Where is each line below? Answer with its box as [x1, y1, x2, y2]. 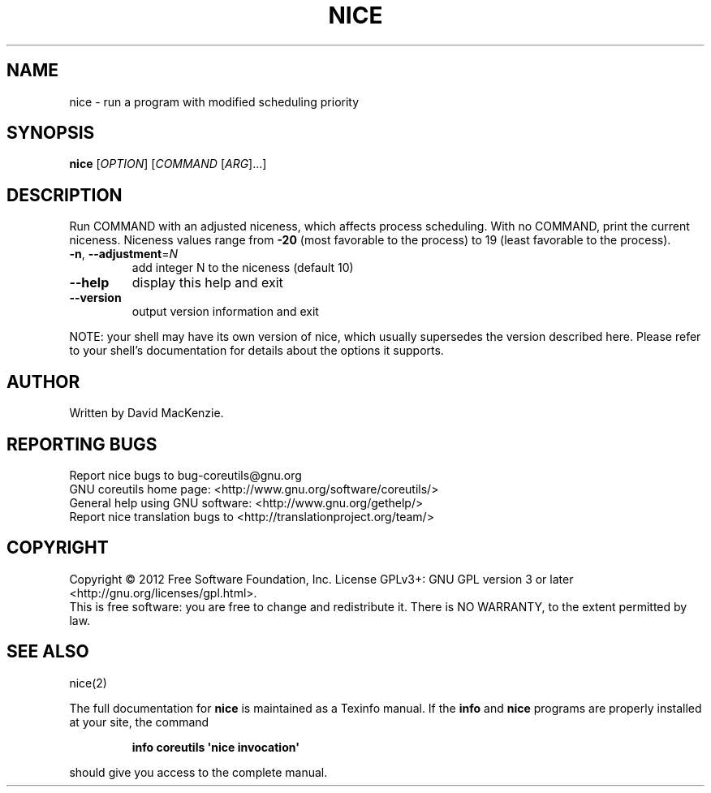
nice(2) [69, 675, 107, 690]
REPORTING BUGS [6, 433, 157, 455]
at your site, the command [69, 714, 209, 729]
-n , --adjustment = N [69, 247, 178, 261]
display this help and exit [131, 274, 283, 291]
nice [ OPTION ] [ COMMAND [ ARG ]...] [69, 157, 267, 171]
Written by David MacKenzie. [69, 406, 224, 420]
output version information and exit [131, 304, 319, 319]
